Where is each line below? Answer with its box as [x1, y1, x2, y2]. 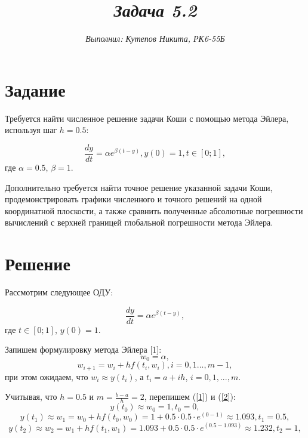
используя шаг [5, 124, 57, 136]
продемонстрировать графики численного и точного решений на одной [5, 193, 262, 205]
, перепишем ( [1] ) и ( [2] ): [144, 390, 236, 403]
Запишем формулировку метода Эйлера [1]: [5, 343, 162, 356]
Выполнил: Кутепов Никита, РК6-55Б [85, 32, 225, 45]
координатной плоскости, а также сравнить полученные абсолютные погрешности [5, 204, 303, 217]
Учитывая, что [5, 390, 57, 403]
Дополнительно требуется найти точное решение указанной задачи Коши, [5, 181, 273, 193]
